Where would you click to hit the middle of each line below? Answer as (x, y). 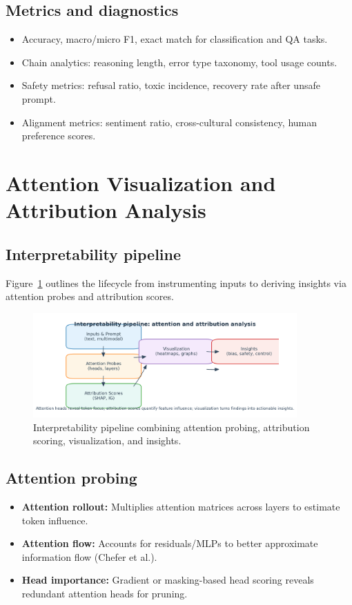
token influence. (55, 520)
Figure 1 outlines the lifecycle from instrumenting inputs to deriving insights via (176, 282)
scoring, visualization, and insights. (107, 440)
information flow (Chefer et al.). (89, 556)
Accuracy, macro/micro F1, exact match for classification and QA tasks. (175, 39)
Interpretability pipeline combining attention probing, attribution (172, 427)
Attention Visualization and (141, 182)
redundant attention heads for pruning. (105, 593)
